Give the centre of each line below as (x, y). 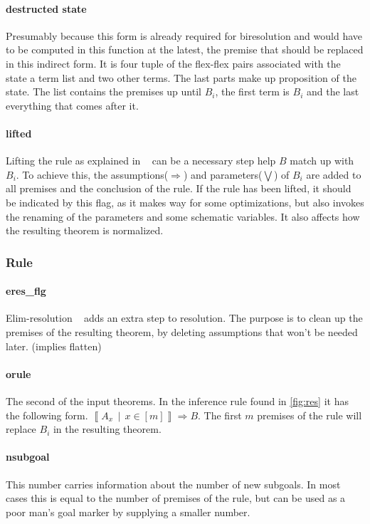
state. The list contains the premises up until (104, 91)
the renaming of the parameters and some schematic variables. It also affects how (183, 216)
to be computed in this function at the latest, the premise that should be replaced (185, 49)
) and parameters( (223, 174)
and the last (333, 91)
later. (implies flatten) (54, 346)
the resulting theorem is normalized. (85, 230)
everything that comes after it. (72, 105)
